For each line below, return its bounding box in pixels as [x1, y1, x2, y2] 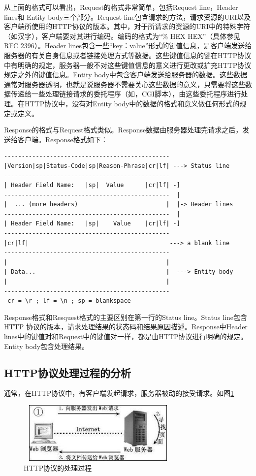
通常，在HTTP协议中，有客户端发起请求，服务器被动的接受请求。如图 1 [4, 388, 234, 398]
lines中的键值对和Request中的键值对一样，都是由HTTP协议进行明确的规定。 [4, 331, 248, 341]
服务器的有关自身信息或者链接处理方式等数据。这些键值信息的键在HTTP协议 [4, 50, 252, 60]
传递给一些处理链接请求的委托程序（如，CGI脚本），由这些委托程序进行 [10, 89, 241, 99]
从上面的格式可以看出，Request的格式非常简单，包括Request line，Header [4, 2, 238, 12]
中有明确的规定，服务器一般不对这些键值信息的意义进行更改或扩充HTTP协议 [4, 60, 252, 70]
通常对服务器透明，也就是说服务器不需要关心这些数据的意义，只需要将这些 [4, 79, 245, 89]
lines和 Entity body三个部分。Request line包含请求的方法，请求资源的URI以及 [4, 11, 251, 22]
